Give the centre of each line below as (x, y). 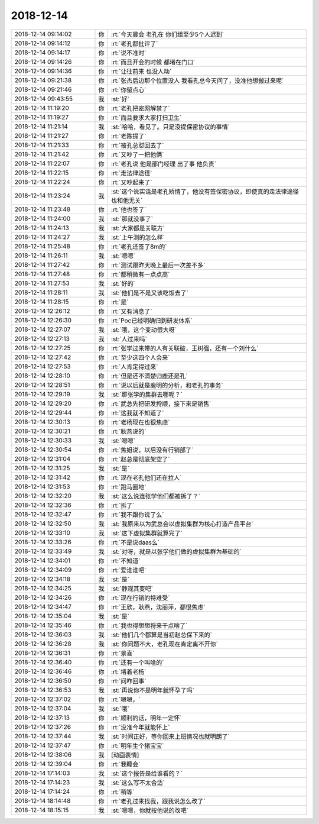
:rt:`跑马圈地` (129, 487)
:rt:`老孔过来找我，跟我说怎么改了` (158, 801)
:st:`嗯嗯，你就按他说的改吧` (150, 810)
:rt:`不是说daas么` (135, 542)
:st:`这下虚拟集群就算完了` (147, 533)
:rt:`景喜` (123, 653)
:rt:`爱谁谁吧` (129, 570)
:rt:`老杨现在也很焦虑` (141, 422)
